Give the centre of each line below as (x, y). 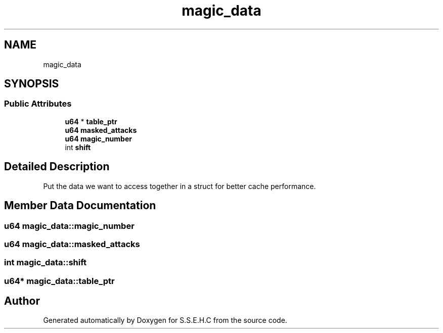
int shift (78, 147)
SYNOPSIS (32, 84)
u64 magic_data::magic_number (69, 226)
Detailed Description (57, 167)
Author (22, 301)
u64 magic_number (98, 138)
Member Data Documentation (80, 206)
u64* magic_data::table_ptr (59, 281)
